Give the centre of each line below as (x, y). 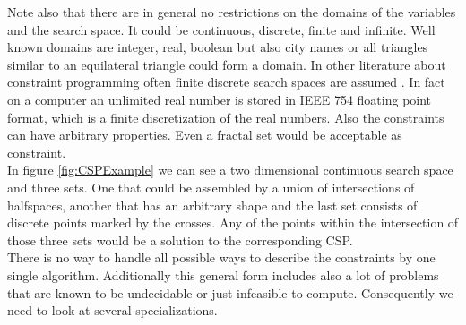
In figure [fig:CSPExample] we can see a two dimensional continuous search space (230, 170)
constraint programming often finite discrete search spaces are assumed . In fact (226, 82)
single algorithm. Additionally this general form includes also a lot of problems (223, 274)
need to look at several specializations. (112, 310)
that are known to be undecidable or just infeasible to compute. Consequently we (230, 292)
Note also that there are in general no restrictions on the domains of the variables (232, 12)
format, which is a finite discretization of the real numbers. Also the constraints (226, 117)
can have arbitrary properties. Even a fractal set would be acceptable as (205, 135)
